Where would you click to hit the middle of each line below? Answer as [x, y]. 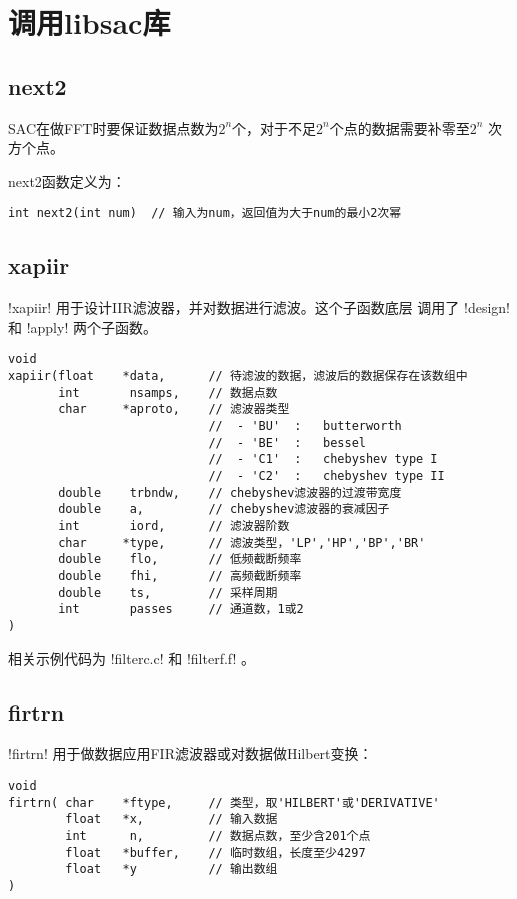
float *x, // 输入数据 [171, 819]
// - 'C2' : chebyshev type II [326, 476]
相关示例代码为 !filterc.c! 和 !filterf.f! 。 [132, 657]
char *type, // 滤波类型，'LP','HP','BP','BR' [242, 542]
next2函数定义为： [67, 180]
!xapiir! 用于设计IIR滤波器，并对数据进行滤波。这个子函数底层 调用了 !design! [259, 307]
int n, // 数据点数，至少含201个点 [218, 835]
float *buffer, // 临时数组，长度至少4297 [215, 852]
